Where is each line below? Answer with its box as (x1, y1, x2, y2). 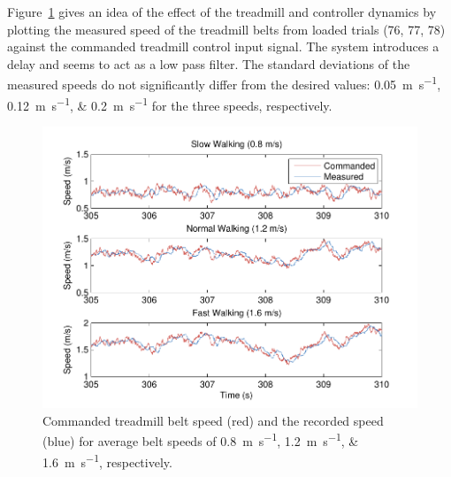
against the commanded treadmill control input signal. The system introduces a (7, 37, 440, 56)
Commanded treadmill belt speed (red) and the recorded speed (42, 411, 384, 429)
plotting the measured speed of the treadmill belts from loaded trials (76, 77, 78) (7, 19, 446, 38)
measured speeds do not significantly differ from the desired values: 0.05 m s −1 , (7, 73, 441, 94)
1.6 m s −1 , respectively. (42, 450, 172, 471)
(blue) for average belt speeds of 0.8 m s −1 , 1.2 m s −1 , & (42, 429, 359, 450)
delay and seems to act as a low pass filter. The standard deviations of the (7, 54, 410, 73)
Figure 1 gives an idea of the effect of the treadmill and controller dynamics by (7, 3, 437, 20)
